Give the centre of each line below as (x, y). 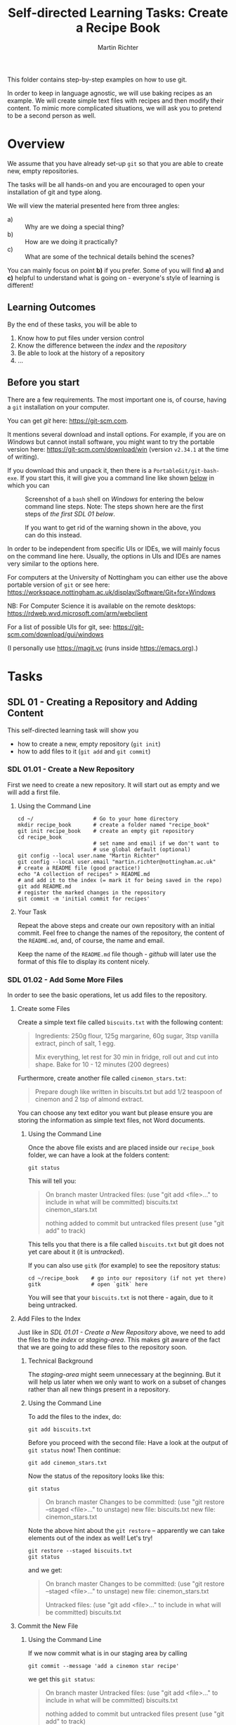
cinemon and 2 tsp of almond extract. (89, 1100)
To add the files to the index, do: (74, 1417)
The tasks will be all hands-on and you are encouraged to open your (106, 184)
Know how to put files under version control (81, 338)
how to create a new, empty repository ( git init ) (89, 744)
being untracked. (52, 1305)
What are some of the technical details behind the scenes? (110, 256)
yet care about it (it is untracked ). (76, 1252)
